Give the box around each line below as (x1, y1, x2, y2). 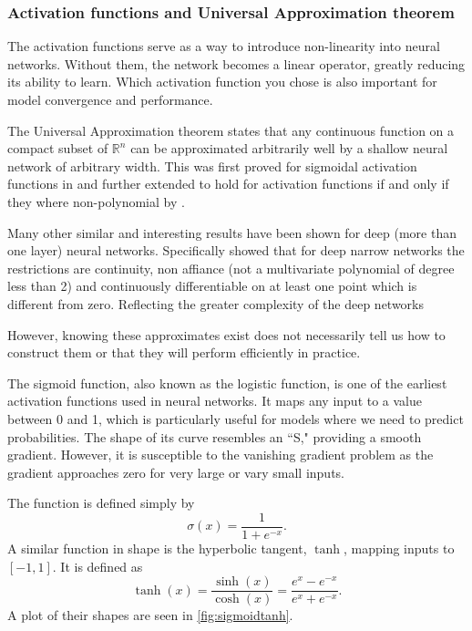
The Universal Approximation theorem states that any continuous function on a (7, 120, 455, 140)
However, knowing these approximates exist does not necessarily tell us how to (7, 325, 446, 344)
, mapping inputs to (344, 538, 455, 557)
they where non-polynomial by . (7, 191, 185, 211)
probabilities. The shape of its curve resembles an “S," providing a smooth (7, 427, 422, 446)
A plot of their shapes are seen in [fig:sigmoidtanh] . (7, 605, 293, 625)
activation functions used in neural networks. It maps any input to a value (7, 391, 423, 410)
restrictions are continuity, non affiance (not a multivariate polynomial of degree (7, 258, 455, 277)
